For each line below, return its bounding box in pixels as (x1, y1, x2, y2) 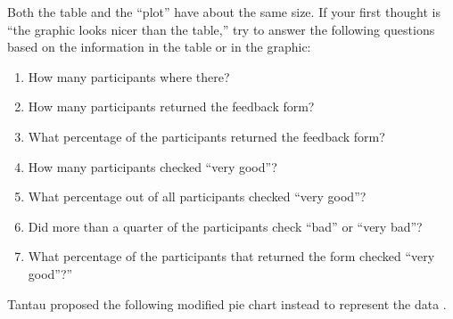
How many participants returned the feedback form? (28, 97, 315, 116)
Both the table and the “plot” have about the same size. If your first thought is (7, 3, 441, 20)
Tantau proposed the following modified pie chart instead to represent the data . (7, 294, 447, 313)
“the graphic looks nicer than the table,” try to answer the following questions (7, 20, 435, 38)
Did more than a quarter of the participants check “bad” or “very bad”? (28, 217, 423, 235)
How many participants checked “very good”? (28, 157, 277, 176)
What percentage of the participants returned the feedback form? (28, 127, 385, 145)
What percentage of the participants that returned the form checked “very (28, 247, 435, 266)
